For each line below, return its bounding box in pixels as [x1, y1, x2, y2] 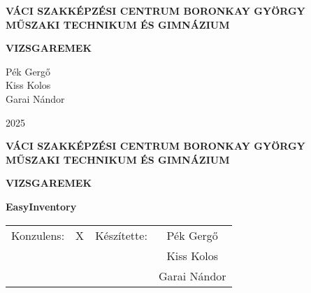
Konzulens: [11, 227, 65, 243]
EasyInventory [6, 199, 77, 213]
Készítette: [95, 227, 147, 243]
